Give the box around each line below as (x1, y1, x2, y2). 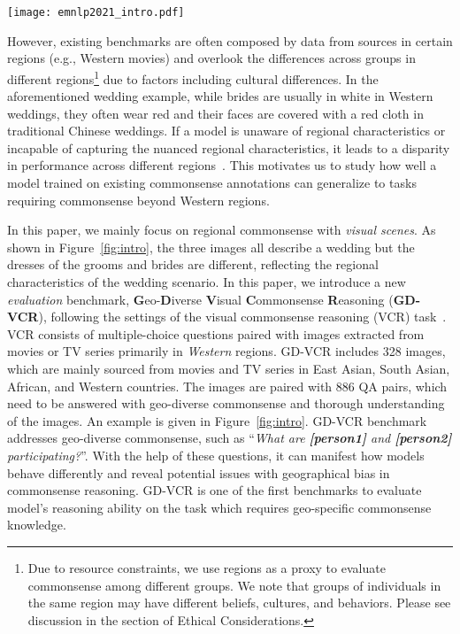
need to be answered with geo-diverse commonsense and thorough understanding (7, 394, 445, 413)
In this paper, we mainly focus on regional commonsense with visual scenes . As (7, 220, 436, 239)
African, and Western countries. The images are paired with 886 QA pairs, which (7, 376, 448, 395)
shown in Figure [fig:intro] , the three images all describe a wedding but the (7, 237, 415, 256)
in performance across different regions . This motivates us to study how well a (7, 156, 437, 174)
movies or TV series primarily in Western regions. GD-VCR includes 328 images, (7, 342, 446, 360)
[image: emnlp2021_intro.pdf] (7, 6, 185, 19)
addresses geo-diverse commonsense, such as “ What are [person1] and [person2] (7, 429, 452, 447)
